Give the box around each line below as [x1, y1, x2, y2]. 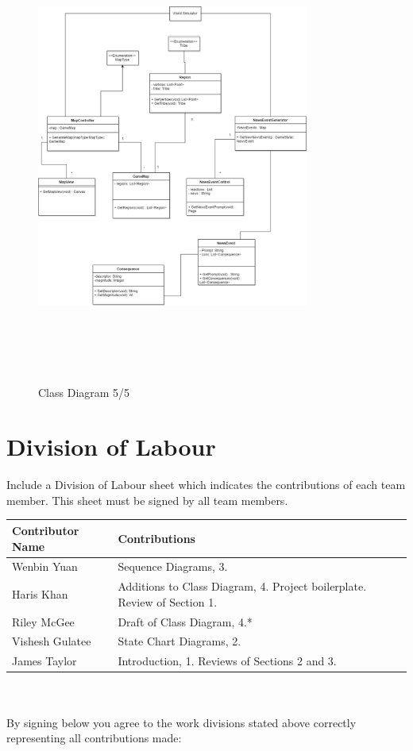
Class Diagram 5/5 [38, 383, 130, 400]
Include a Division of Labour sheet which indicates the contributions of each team [6, 476, 406, 493]
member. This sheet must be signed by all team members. [6, 491, 288, 508]
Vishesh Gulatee [12, 633, 91, 649]
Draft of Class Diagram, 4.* [118, 613, 253, 630]
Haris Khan [12, 586, 68, 602]
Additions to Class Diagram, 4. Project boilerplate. [118, 578, 367, 595]
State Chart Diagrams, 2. [118, 633, 241, 649]
